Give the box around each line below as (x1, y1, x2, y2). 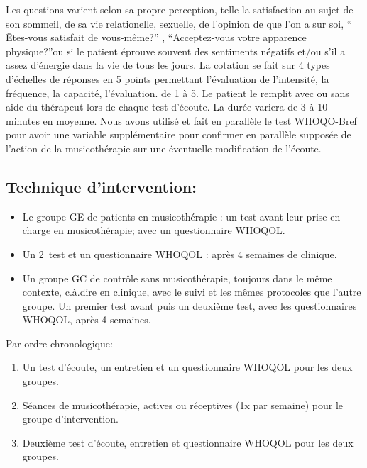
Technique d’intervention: (6, 175, 197, 197)
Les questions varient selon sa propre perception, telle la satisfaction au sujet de (6, 2, 354, 16)
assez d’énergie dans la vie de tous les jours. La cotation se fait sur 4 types (6, 57, 330, 72)
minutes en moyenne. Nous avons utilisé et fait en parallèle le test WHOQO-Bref (6, 113, 357, 128)
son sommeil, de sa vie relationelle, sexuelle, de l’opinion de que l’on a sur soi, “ (6, 16, 352, 30)
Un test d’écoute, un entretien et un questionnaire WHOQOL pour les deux (22, 360, 353, 374)
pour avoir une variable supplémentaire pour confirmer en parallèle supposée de (6, 127, 351, 142)
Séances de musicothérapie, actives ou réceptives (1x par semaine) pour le (22, 397, 344, 412)
